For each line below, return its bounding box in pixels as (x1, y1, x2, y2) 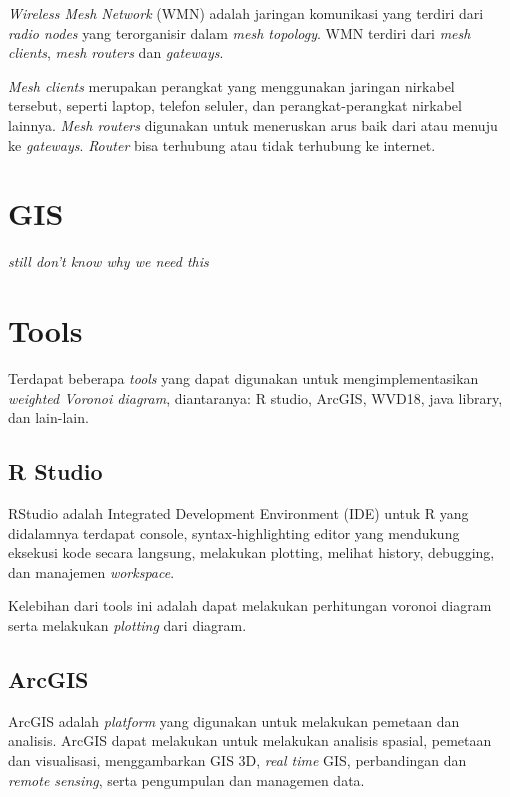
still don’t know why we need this (8, 251, 209, 272)
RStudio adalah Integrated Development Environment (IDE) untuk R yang (8, 502, 469, 523)
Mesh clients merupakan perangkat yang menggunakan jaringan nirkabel (8, 75, 455, 96)
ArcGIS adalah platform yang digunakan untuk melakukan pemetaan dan (8, 710, 460, 731)
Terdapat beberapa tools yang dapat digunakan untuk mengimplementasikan (8, 368, 479, 388)
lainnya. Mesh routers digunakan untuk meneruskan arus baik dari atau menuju (8, 114, 498, 135)
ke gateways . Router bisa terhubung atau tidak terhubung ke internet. (8, 134, 436, 155)
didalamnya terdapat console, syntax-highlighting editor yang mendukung (8, 522, 460, 543)
